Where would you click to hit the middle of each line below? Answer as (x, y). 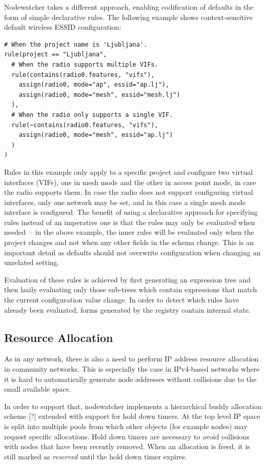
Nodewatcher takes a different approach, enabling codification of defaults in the (129, 7)
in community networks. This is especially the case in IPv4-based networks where (132, 369)
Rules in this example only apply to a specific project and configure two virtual (129, 171)
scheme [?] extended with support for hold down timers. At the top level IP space (132, 416)
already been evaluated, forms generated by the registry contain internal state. (127, 309)
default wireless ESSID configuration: (63, 27)
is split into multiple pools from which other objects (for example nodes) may (126, 426)
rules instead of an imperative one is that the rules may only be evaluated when (130, 222)
